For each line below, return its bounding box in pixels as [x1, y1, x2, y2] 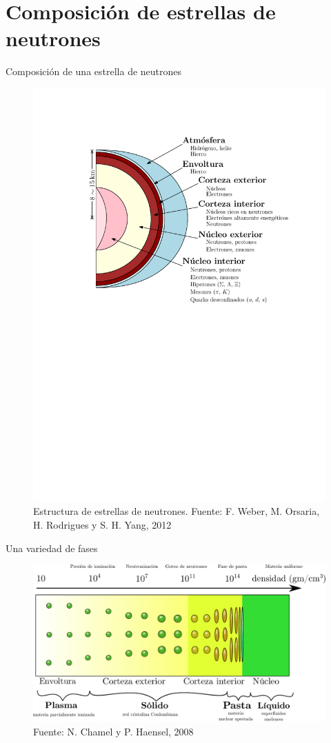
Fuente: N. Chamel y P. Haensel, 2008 [33, 724, 194, 738]
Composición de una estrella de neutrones [6, 64, 182, 79]
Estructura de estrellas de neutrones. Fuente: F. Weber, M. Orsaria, [33, 504, 320, 518]
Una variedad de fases [6, 540, 98, 555]
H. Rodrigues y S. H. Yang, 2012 [33, 518, 172, 532]
